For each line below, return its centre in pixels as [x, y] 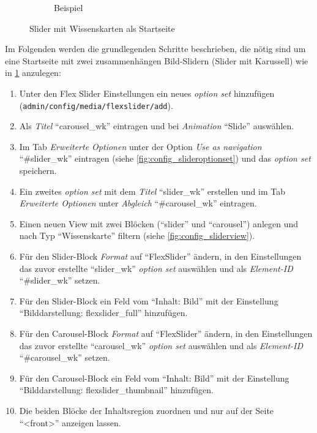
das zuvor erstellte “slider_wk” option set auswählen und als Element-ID [156, 268]
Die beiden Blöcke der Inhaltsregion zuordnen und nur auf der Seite [147, 410]
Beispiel [69, 7]
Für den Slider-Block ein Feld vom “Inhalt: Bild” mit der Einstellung [149, 300]
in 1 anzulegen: [33, 73]
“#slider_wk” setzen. [60, 280]
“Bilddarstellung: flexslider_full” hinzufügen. [103, 313]
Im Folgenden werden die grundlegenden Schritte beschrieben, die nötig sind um [155, 49]
